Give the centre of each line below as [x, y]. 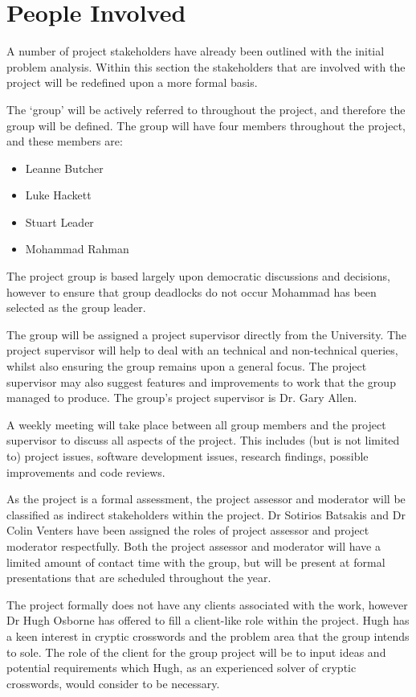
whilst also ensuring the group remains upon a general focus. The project [187, 366]
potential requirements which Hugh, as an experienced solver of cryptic [181, 668]
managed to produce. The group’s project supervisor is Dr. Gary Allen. [182, 398]
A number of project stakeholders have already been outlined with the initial [196, 51]
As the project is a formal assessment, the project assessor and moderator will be [206, 499]
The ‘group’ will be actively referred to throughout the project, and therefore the [206, 109]
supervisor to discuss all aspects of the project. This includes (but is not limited [203, 440]
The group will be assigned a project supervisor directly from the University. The [207, 334]
